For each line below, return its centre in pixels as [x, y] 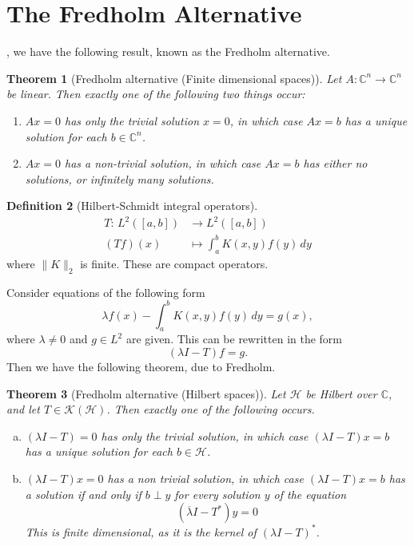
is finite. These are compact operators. [174, 263]
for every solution [217, 494]
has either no [335, 163]
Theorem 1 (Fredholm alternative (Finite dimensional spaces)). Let [174, 78]
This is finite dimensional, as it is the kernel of [141, 531]
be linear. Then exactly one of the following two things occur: [156, 94]
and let [23, 409]
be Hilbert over [341, 393]
